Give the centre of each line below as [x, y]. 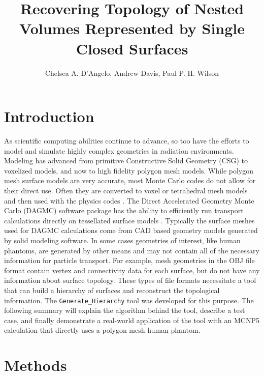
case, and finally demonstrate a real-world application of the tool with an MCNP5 [132, 320]
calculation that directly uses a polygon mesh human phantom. [102, 330]
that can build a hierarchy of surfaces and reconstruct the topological [112, 290]
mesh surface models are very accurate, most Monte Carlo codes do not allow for [130, 180]
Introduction [49, 116]
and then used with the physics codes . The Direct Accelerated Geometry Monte [129, 200]
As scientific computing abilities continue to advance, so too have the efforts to [127, 141]
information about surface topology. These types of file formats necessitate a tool [130, 280]
